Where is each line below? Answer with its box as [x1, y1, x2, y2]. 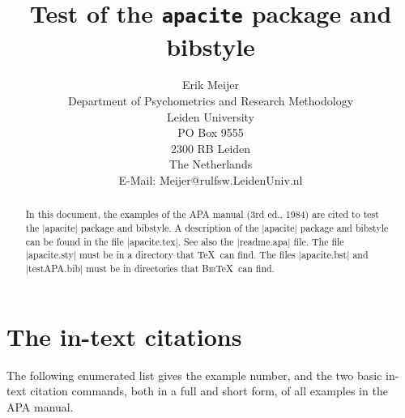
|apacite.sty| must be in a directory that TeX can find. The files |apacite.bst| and [25, 248, 369, 262]
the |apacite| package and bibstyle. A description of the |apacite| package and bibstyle [25, 221, 389, 235]
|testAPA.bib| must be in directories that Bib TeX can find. [25, 262, 275, 275]
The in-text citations [6, 319, 242, 352]
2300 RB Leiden [170, 139, 251, 156]
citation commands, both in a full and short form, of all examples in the [30, 382, 388, 399]
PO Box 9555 [177, 124, 244, 141]
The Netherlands [168, 156, 253, 173]
